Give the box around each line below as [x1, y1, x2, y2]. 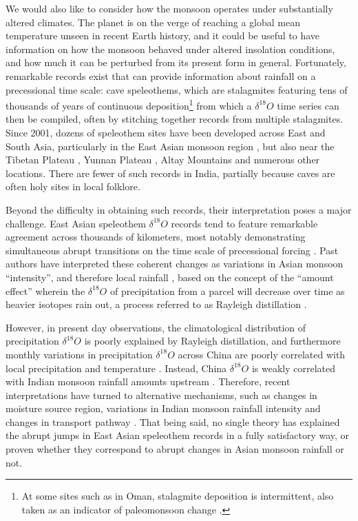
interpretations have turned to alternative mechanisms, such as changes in [6, 387, 317, 402]
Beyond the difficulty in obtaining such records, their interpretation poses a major [6, 202, 352, 216]
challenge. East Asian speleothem [6, 216, 146, 230]
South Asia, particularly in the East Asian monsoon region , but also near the [6, 139, 335, 153]
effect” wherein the [6, 283, 85, 298]
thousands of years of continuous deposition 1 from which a [6, 96, 252, 112]
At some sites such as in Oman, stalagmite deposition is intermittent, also [21, 489, 334, 503]
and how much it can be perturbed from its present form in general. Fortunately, [6, 55, 346, 70]
